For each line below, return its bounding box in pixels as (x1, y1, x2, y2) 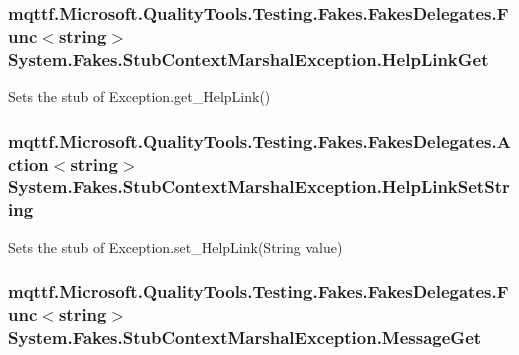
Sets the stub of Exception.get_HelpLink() (8, 86, 271, 107)
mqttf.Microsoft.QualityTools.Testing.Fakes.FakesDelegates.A (8, 128, 511, 153)
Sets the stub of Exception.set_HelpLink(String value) (8, 236, 343, 257)
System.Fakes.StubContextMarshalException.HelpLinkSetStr (8, 174, 510, 199)
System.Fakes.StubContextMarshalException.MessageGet (8, 325, 482, 349)
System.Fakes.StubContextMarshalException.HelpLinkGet (8, 46, 489, 71)
